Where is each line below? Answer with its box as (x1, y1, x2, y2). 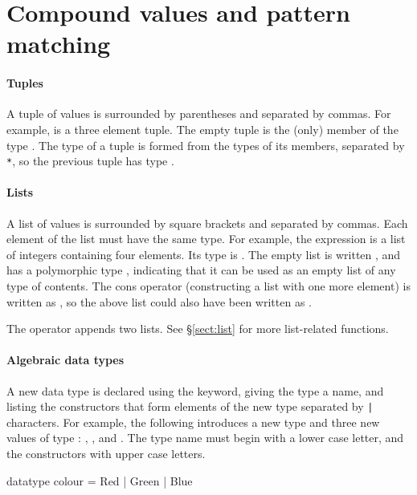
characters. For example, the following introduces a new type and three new (6, 413, 380, 430)
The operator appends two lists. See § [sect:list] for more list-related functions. (6, 320, 389, 337)
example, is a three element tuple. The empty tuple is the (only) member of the (6, 120, 399, 137)
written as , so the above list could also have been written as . (6, 293, 312, 310)
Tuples (6, 75, 43, 91)
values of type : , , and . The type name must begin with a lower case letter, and (6, 429, 404, 446)
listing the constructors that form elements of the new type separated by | (6, 398, 374, 415)
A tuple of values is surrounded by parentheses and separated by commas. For (6, 105, 391, 122)
